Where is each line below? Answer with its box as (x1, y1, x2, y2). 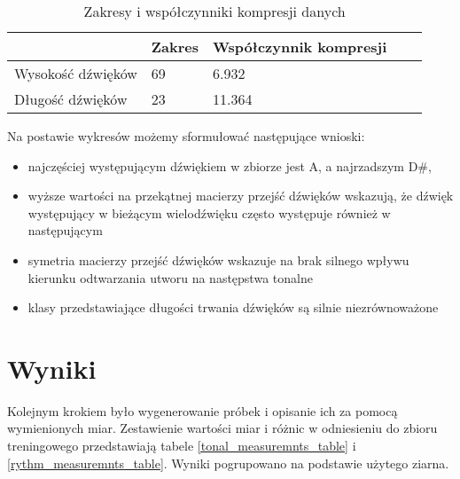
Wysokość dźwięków (14, 63, 137, 83)
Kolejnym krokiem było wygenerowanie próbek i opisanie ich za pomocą (7, 401, 398, 420)
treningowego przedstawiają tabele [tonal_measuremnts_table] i (7, 436, 356, 455)
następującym (27, 221, 103, 239)
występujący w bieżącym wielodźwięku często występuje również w (27, 203, 391, 222)
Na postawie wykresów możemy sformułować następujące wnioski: (7, 127, 365, 145)
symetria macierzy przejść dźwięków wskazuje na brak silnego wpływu (27, 250, 409, 269)
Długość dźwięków (14, 89, 128, 109)
